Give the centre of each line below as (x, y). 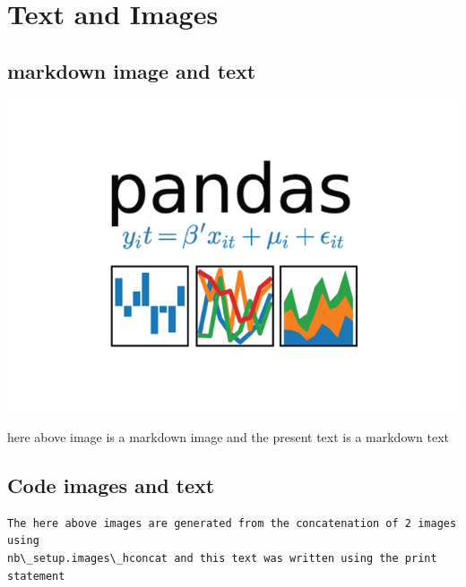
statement (36, 576)
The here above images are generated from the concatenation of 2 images (232, 523)
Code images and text (111, 485)
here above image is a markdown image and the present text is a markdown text (229, 437)
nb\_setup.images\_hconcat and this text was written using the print (222, 559)
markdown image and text (132, 70)
